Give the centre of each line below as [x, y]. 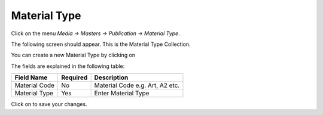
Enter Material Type [122, 94]
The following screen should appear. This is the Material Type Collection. [101, 44]
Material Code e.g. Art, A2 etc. [137, 85]
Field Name [31, 77]
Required [74, 77]
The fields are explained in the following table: [68, 66]
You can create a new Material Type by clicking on [73, 55]
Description [111, 77]
